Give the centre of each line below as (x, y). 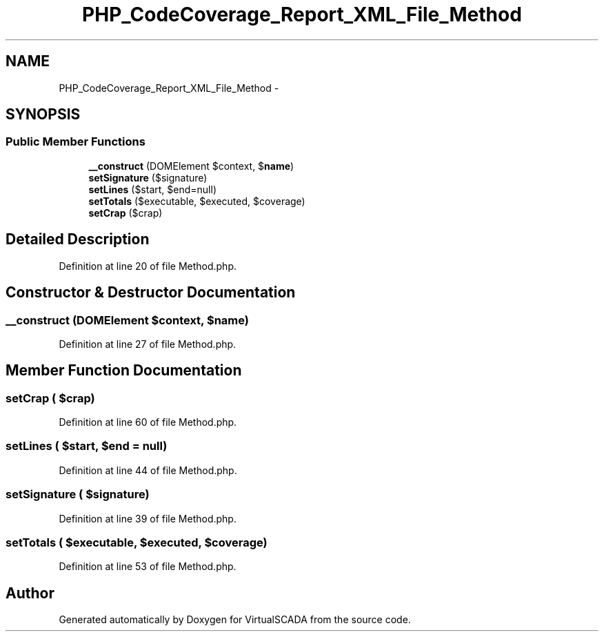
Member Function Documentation (124, 371)
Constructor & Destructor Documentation (151, 293)
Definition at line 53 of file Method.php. (148, 567)
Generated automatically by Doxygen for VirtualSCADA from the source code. (235, 620)
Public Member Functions (75, 142)
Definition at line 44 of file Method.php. (148, 470)
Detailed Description (78, 239)
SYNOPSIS (43, 115)
